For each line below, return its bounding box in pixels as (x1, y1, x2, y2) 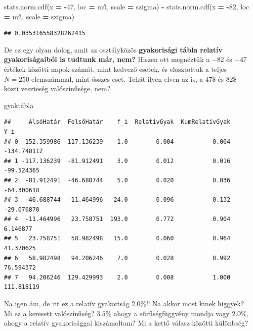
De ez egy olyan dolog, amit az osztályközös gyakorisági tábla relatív (4, 44, 223, 55)
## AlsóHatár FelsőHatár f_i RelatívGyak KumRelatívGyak (4, 118, 231, 126)
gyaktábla (4, 100, 34, 110)
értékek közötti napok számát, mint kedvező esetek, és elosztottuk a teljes (4, 63, 227, 74)
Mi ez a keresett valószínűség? (4, 308, 94, 318)
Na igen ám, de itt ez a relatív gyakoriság (4, 298, 129, 309)
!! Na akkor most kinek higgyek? (146, 298, 244, 309)
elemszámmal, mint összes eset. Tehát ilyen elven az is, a (31, 73, 203, 84)
